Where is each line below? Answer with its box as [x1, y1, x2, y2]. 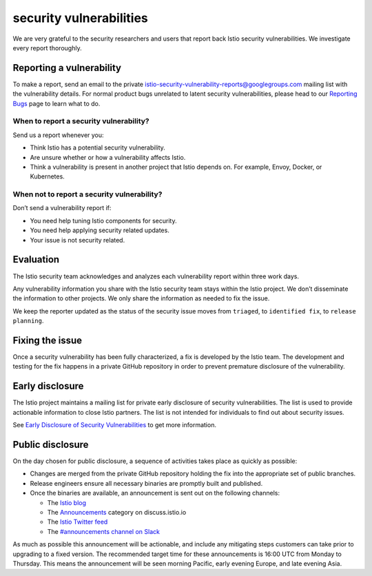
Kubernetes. [30, 172, 65, 181]
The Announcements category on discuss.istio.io [47, 508, 187, 516]
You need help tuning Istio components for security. [30, 216, 177, 225]
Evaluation [12, 254, 60, 265]
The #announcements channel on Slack [47, 527, 160, 535]
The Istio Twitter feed [47, 517, 108, 526]
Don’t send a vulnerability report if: [12, 204, 112, 212]
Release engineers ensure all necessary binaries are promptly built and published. [30, 479, 263, 487]
